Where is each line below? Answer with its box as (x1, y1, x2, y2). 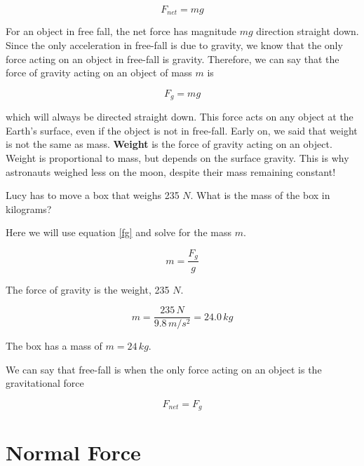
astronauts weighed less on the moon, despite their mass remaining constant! (6, 164, 336, 179)
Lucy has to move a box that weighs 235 (6, 188, 180, 203)
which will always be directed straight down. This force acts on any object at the (6, 109, 353, 124)
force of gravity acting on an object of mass (6, 65, 192, 80)
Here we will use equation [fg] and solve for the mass (6, 225, 231, 240)
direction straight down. (256, 24, 359, 39)
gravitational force (6, 376, 84, 390)
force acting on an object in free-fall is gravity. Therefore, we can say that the (6, 51, 339, 66)
